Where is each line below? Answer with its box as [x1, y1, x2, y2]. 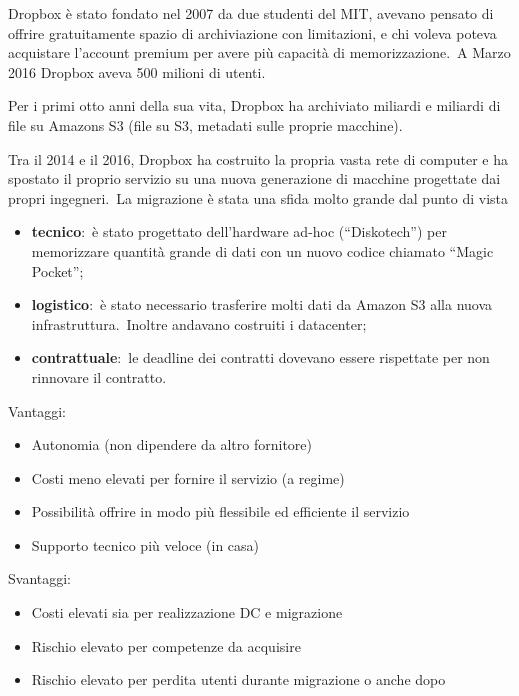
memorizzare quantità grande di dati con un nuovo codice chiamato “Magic [31, 240, 494, 261]
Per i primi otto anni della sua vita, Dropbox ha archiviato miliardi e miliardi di [8, 95, 501, 116]
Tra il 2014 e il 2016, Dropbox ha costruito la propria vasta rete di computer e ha [8, 148, 508, 169]
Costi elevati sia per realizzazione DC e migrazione [31, 602, 343, 623]
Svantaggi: [8, 568, 72, 589]
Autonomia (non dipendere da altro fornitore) [31, 434, 313, 455]
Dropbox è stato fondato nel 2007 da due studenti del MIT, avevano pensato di [8, 3, 494, 23]
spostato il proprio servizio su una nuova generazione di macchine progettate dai [8, 168, 501, 189]
